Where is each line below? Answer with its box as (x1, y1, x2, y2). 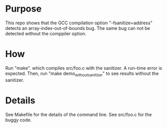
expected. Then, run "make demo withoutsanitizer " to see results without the (5, 70, 159, 77)
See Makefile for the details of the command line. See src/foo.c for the (5, 111, 152, 117)
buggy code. (5, 117, 32, 123)
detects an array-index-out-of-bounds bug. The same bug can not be (5, 25, 150, 31)
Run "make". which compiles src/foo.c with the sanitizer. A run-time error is (5, 65, 162, 71)
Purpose (5, 3, 42, 15)
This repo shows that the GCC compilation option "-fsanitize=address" (5, 20, 153, 26)
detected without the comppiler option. (5, 30, 87, 36)
